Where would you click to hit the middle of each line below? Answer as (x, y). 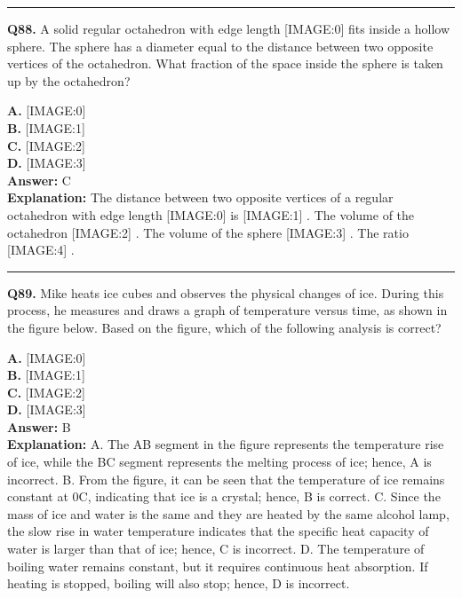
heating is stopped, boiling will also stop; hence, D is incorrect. (179, 583)
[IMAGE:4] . (41, 250)
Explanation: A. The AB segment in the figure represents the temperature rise (226, 444)
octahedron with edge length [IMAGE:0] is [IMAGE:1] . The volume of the (211, 214)
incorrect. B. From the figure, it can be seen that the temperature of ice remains (226, 479)
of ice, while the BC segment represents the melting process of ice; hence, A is (219, 462)
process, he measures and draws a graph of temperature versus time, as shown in (227, 310)
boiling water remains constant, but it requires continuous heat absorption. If (218, 566)
